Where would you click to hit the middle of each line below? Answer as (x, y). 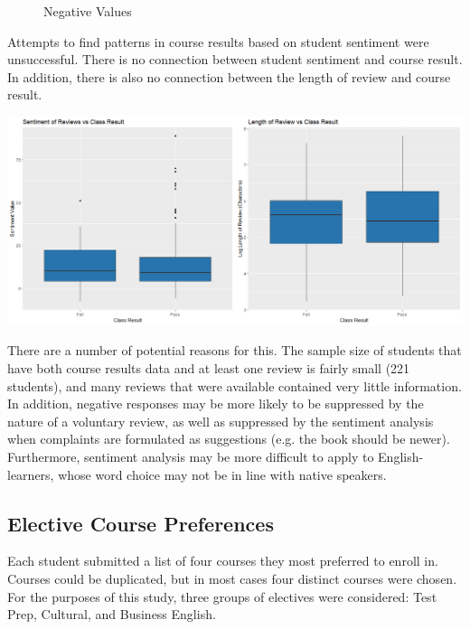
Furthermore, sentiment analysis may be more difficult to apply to (191, 456)
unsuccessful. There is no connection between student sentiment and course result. (235, 59)
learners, (31, 474)
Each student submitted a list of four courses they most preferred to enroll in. (223, 561)
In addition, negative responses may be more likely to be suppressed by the (216, 404)
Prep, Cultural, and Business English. (112, 614)
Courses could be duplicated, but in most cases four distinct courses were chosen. (232, 578)
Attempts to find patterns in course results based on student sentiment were (218, 41)
